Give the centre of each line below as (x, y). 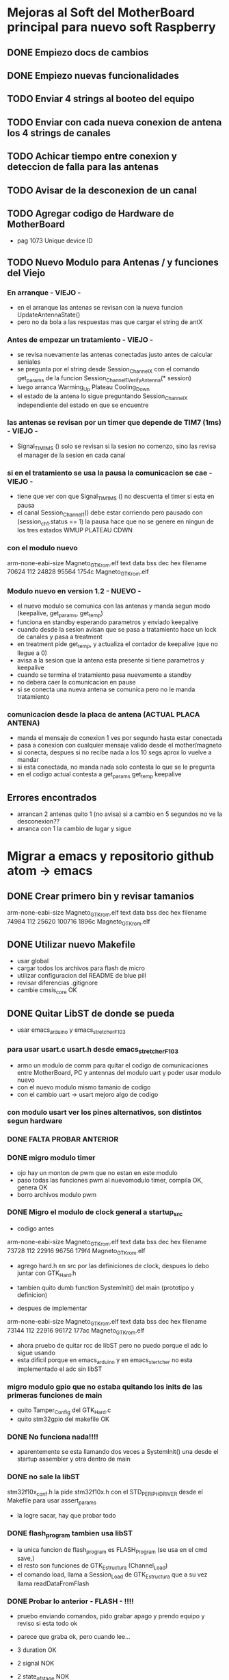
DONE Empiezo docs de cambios (78, 52)
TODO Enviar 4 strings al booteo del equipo (101, 99)
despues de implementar (52, 1308)
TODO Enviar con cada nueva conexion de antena (114, 122)
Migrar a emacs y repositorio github (110, 856)
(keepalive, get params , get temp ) (60, 614)
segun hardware (35, 1121)
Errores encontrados (52, 797)
